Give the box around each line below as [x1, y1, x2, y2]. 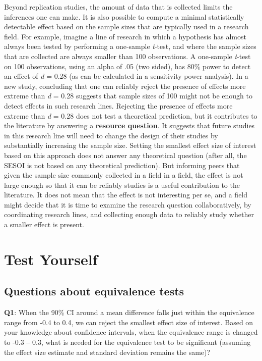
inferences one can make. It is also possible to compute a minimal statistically [4, 11, 244, 22]
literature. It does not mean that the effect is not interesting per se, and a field [4, 189, 248, 200]
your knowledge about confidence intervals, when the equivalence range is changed [4, 327, 258, 337]
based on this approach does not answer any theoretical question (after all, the [4, 149, 247, 160]
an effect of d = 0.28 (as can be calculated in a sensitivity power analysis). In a [4, 71, 248, 81]
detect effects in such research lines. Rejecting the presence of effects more [4, 100, 233, 111]
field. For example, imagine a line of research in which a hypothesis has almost [4, 31, 246, 41]
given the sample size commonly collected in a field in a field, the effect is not [4, 170, 243, 180]
